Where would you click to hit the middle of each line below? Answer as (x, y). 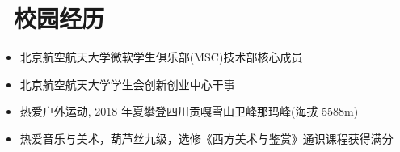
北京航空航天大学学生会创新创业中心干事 (127, 84)
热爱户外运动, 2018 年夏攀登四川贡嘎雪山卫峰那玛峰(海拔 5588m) (189, 111)
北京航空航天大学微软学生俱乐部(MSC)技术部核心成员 (161, 57)
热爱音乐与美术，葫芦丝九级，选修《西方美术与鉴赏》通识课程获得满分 (206, 138)
